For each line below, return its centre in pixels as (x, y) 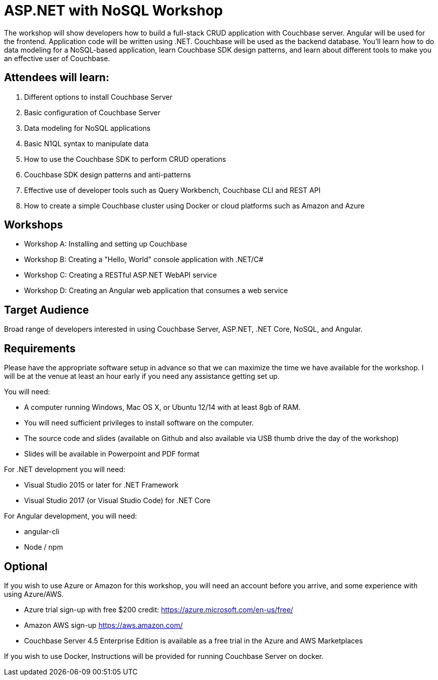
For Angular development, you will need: (71, 516)
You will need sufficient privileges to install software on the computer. (139, 423)
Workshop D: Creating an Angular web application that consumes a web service (156, 291)
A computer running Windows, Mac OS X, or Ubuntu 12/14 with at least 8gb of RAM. (162, 407)
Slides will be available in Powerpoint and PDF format (112, 454)
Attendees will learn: (57, 78)
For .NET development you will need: (65, 470)
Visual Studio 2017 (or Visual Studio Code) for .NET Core (117, 501)
